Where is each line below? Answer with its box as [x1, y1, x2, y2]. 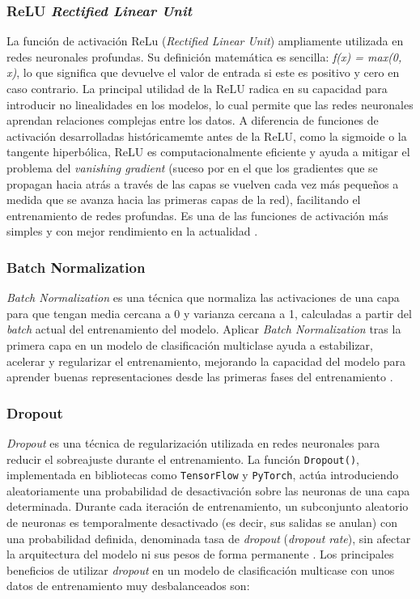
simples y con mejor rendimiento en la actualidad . [6, 223, 258, 240]
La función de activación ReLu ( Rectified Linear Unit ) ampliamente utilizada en [6, 32, 404, 49]
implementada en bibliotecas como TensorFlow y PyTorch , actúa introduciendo [6, 466, 399, 483]
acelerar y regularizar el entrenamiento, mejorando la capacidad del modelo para [6, 352, 406, 369]
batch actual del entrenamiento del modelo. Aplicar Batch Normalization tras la [6, 321, 401, 338]
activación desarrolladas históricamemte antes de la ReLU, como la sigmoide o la [6, 127, 407, 144]
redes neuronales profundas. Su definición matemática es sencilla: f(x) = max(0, [6, 48, 402, 65]
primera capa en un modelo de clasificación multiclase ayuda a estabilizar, [6, 336, 373, 353]
